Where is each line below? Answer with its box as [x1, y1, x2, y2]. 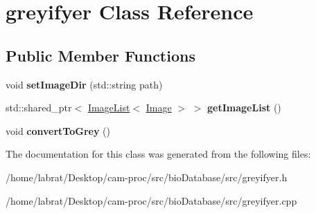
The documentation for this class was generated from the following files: [6, 147, 311, 161]
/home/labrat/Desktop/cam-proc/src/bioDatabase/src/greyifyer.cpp [6, 193, 297, 207]
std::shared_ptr [6, 100, 72, 115]
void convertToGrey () [6, 123, 111, 138]
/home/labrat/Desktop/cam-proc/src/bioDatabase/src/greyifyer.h [6, 169, 288, 184]
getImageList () [207, 100, 281, 115]
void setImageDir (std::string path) [6, 77, 163, 91]
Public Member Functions [6, 44, 195, 66]
